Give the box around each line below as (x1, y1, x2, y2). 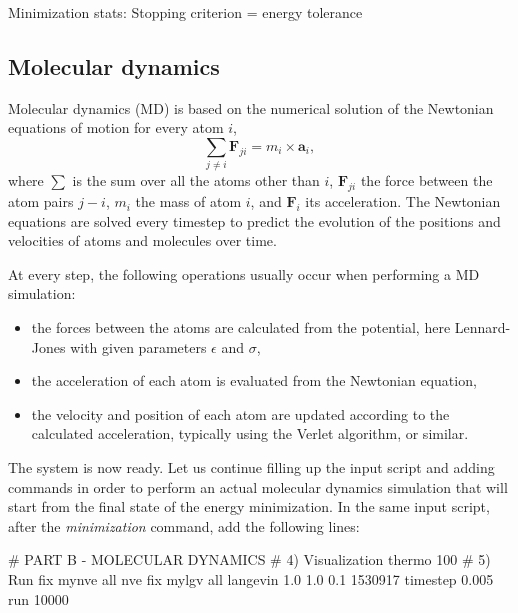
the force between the (360, 170, 493, 191)
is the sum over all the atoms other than (72, 170, 320, 191)
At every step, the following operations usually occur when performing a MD (8, 263, 480, 284)
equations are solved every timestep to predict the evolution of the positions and (8, 210, 501, 231)
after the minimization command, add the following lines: (8, 515, 360, 536)
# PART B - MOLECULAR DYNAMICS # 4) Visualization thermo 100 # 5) (8, 549, 491, 570)
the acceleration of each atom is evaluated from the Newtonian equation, (31, 370, 477, 391)
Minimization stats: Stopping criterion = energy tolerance (8, 2, 363, 22)
